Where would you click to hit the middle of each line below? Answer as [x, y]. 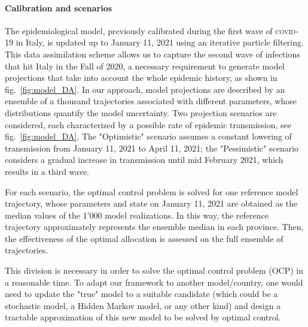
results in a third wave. [47, 171]
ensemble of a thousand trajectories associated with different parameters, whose [151, 101]
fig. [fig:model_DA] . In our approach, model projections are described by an [145, 89]
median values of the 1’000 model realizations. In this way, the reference [137, 215]
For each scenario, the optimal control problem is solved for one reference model [152, 191]
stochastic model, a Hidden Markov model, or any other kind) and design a [143, 305]
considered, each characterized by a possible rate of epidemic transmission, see [148, 124]
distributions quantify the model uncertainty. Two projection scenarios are [141, 112]
